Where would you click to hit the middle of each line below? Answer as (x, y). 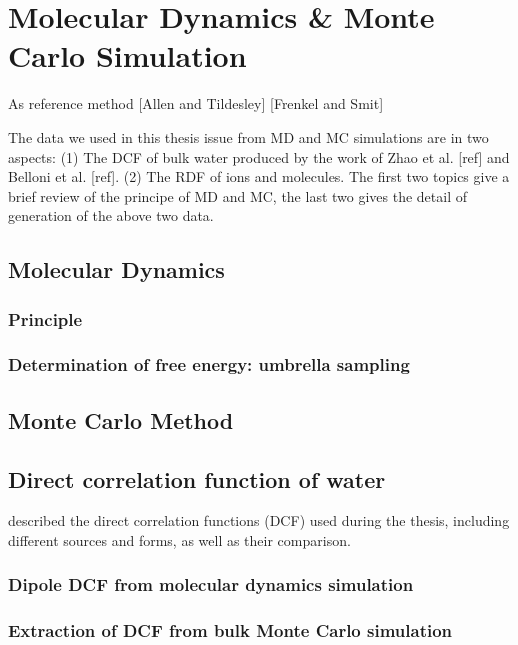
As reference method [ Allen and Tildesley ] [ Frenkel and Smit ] (196, 103)
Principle (45, 318)
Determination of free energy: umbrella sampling (209, 364)
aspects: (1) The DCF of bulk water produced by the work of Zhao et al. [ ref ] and (259, 156)
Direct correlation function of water (197, 478)
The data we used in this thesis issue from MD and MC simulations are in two (248, 136)
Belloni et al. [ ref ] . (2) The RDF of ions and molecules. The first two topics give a (259, 176)
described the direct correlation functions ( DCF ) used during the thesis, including (259, 520)
